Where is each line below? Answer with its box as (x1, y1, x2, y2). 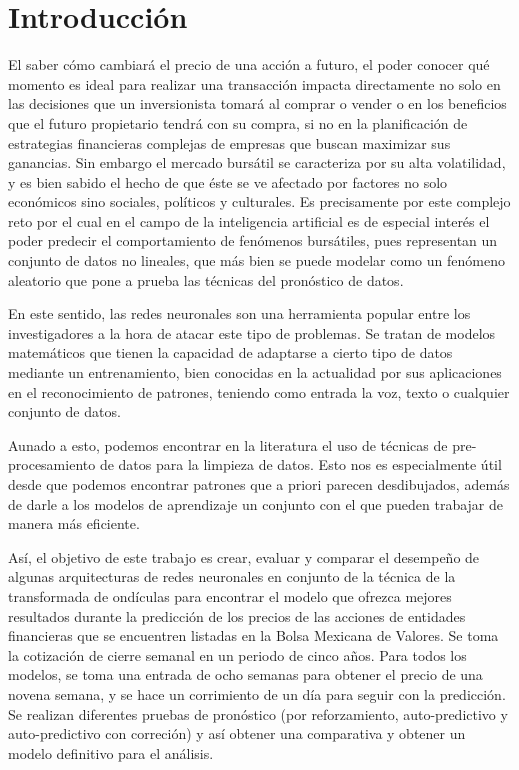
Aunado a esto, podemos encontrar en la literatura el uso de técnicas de (8, 434, 448, 455)
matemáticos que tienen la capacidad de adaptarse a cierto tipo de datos (8, 342, 453, 363)
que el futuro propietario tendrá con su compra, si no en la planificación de (8, 112, 468, 133)
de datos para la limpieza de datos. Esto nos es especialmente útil (99, 454, 502, 475)
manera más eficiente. (8, 513, 140, 534)
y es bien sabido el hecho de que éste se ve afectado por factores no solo (8, 171, 448, 192)
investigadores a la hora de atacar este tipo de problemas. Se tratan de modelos (8, 322, 496, 343)
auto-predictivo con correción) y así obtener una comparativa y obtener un (8, 723, 466, 744)
